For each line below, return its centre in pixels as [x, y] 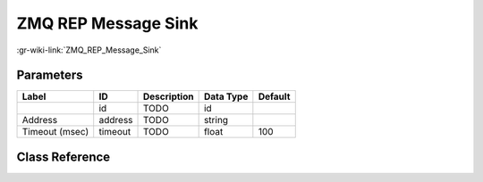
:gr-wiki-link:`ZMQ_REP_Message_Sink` [89, 50]
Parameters [50, 75]
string [216, 120]
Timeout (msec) [55, 132]
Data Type [226, 96]
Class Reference [64, 157]
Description [169, 96]
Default [274, 96]
